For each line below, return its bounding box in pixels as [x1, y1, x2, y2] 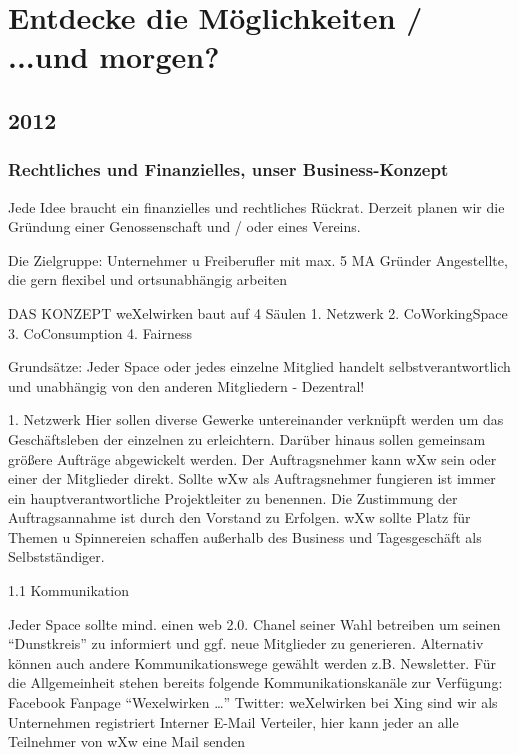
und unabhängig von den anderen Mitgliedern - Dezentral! [8, 375, 365, 396]
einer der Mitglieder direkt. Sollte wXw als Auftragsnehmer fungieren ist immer [8, 468, 496, 489]
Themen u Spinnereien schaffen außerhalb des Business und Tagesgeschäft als [8, 526, 482, 547]
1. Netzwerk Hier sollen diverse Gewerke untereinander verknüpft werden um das [8, 409, 504, 430]
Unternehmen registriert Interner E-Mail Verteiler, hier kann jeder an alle [8, 711, 459, 732]
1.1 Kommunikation [8, 580, 129, 601]
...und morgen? [8, 36, 220, 77]
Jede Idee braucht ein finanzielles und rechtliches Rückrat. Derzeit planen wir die [8, 196, 505, 217]
